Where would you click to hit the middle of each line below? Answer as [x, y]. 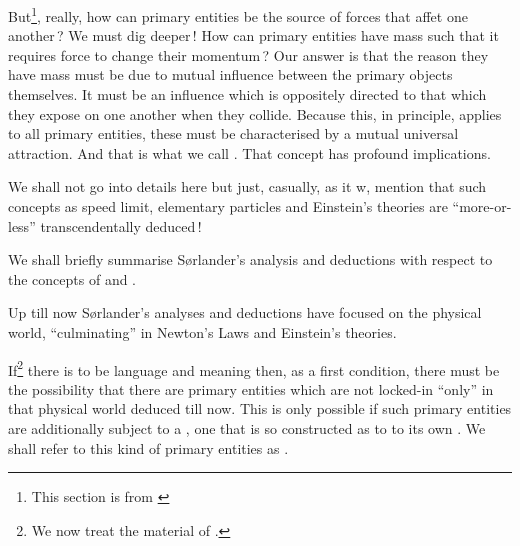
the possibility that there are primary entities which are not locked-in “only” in [251, 388]
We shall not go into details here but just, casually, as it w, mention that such [247, 186]
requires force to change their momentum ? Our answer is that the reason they [248, 54]
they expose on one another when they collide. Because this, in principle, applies [255, 113]
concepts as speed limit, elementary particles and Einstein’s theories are [228, 206]
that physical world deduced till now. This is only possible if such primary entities [260, 408]
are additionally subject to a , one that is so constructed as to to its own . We [247, 428]
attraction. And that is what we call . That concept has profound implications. [249, 152]
